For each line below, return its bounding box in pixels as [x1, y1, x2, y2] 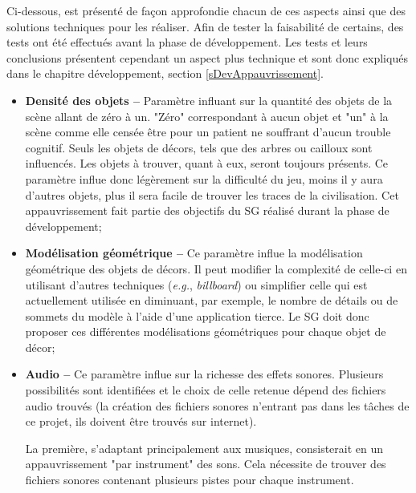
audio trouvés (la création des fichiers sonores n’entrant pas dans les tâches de [25, 397, 410, 414]
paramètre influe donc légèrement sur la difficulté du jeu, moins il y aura [25, 170, 383, 187]
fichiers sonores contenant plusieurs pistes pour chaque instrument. [25, 471, 354, 488]
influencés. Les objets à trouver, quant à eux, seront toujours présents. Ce [25, 155, 389, 172]
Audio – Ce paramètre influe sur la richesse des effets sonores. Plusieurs [25, 366, 384, 382]
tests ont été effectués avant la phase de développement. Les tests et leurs [6, 34, 368, 51]
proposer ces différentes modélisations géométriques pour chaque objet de [25, 323, 386, 340]
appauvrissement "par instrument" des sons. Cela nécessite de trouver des [25, 455, 386, 472]
